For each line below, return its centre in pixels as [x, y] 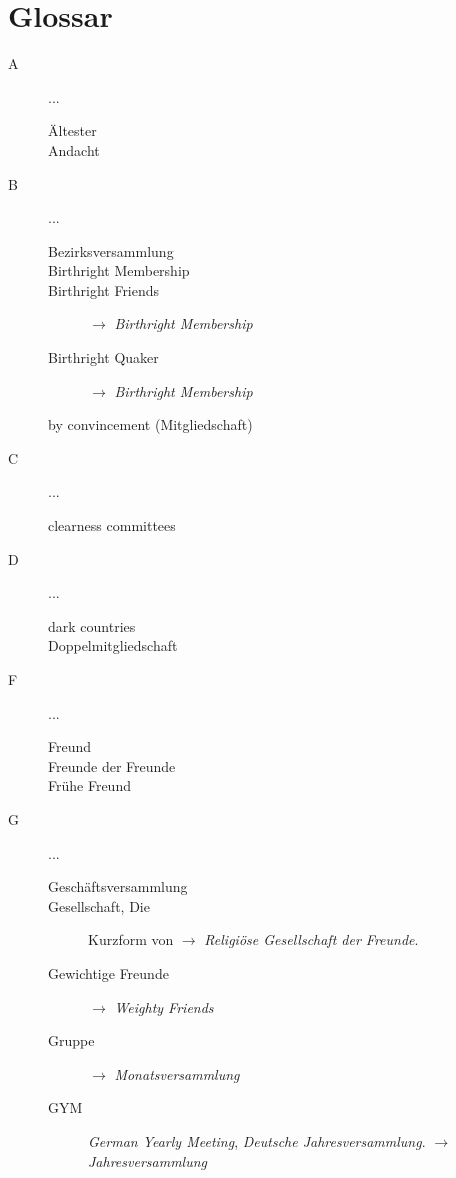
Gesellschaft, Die [99, 905]
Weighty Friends [164, 1006]
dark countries [92, 625]
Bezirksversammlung [111, 250]
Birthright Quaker [103, 357]
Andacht [74, 149]
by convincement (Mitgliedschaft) [150, 424]
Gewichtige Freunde [108, 972]
